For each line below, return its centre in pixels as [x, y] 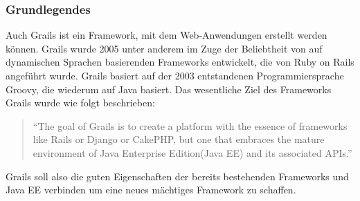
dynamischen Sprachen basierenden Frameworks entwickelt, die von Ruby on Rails [180, 62]
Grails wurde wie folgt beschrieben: [80, 103]
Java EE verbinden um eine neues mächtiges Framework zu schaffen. [151, 190]
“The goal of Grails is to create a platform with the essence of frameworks [190, 125]
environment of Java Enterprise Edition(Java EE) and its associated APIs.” [192, 152]
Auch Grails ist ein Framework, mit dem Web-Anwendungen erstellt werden [166, 35]
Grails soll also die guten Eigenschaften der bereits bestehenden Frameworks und [177, 176]
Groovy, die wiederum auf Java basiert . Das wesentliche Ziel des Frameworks [169, 89]
